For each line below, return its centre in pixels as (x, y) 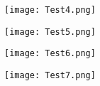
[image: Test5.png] (50, 32)
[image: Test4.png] (50, 10)
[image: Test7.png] (50, 75)
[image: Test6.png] (50, 54)
